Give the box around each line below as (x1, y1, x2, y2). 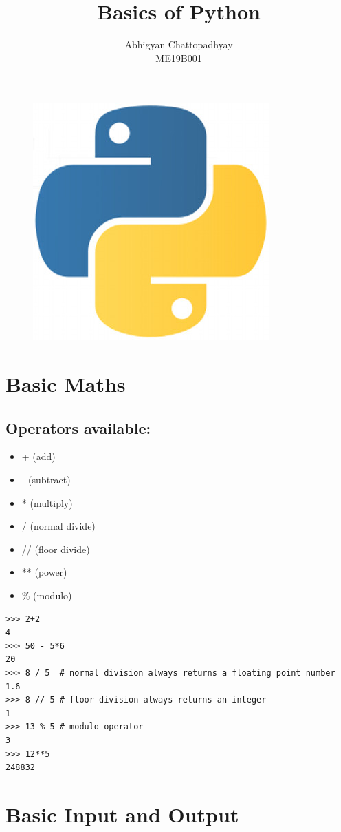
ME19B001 (155, 50, 202, 65)
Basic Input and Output (5, 800, 239, 828)
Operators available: (5, 417, 151, 438)
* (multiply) (21, 495, 73, 510)
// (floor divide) (21, 541, 90, 556)
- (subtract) (21, 472, 71, 487)
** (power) (21, 565, 67, 579)
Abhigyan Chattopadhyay (124, 37, 233, 52)
